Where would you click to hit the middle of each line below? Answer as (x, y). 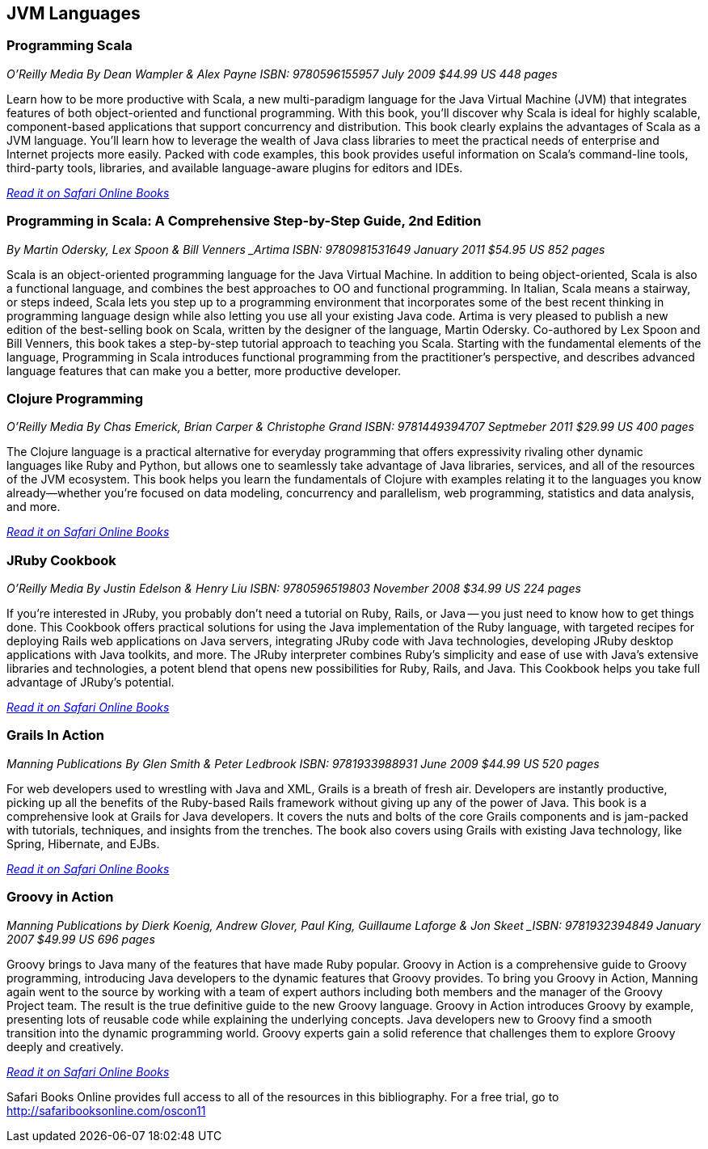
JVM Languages (74, 13)
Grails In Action (55, 735)
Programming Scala (70, 46)
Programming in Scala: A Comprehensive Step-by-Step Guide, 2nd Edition (244, 221)
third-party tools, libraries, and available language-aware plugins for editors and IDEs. (235, 167)
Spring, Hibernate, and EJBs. (83, 843)
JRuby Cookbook (61, 560)
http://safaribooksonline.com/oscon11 (106, 1110)
